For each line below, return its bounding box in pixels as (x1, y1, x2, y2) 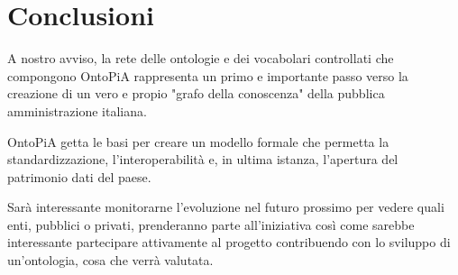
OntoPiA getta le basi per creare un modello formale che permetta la (7, 132, 389, 151)
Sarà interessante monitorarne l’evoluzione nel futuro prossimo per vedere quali (7, 197, 444, 216)
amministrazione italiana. (7, 101, 147, 120)
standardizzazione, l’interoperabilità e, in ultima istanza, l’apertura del (7, 150, 398, 169)
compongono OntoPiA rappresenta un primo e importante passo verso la (7, 66, 408, 85)
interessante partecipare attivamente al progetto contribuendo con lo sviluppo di (7, 233, 451, 252)
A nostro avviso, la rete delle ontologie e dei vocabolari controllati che (7, 49, 394, 68)
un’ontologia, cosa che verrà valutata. (7, 251, 214, 270)
